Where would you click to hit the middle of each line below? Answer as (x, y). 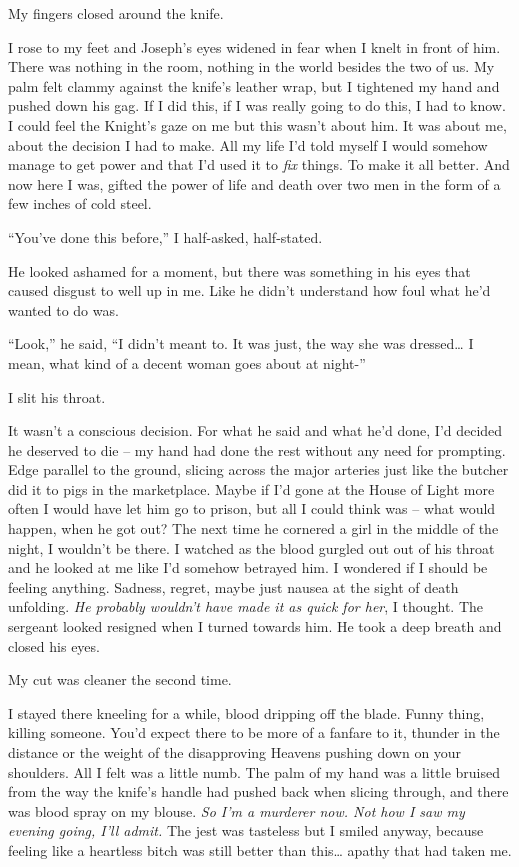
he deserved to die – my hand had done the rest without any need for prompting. (257, 449)
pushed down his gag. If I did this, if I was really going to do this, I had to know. (257, 105)
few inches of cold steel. (80, 203)
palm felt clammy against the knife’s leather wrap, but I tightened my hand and (254, 85)
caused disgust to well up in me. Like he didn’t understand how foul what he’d (249, 290)
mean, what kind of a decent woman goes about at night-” (187, 362)
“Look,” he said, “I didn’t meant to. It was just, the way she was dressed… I (241, 343)
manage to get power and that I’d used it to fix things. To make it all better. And (259, 164)
